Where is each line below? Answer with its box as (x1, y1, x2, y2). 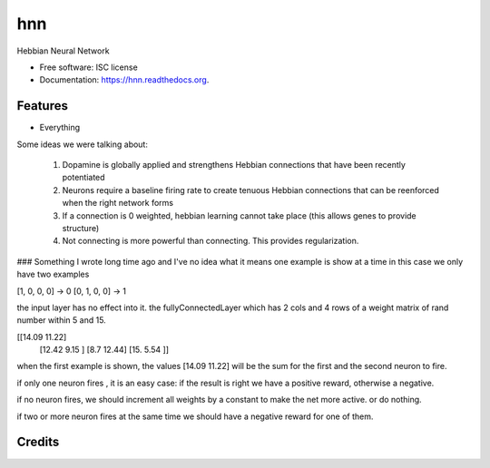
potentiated (62, 172, 105, 183)
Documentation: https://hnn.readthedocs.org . (39, 74, 210, 85)
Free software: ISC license (39, 62, 138, 73)
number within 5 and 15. (16, 315, 106, 326)
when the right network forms (62, 198, 174, 209)
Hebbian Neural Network (16, 45, 110, 56)
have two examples (16, 268, 90, 280)
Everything (39, 122, 81, 133)
